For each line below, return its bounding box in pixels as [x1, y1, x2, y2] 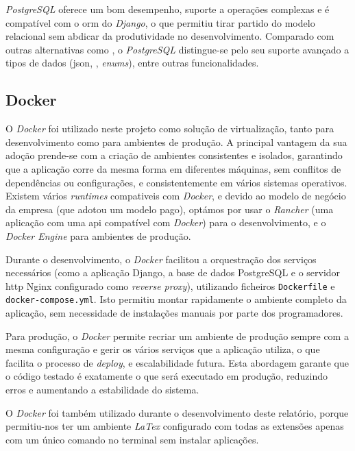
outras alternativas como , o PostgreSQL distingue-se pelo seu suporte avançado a [5, 42, 350, 56]
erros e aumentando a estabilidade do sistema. [5, 382, 199, 396]
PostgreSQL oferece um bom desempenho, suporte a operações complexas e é [5, 2, 330, 16]
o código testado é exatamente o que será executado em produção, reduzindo [5, 369, 328, 383]
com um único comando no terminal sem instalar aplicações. [5, 432, 259, 446]
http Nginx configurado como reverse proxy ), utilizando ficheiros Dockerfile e [5, 278, 335, 293]
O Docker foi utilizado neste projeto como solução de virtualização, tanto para [5, 121, 334, 136]
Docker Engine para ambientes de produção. [5, 228, 191, 243]
